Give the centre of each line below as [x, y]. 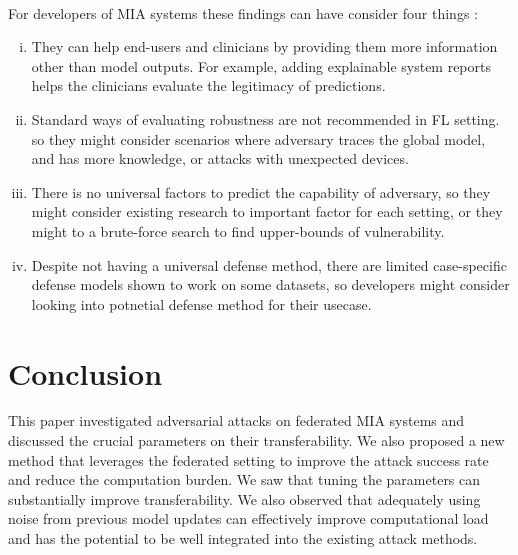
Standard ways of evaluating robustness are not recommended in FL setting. [265, 118]
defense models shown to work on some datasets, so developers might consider [270, 284]
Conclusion [85, 372]
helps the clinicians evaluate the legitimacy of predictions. [208, 85]
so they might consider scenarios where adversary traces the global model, [258, 138]
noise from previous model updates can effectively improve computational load [248, 518]
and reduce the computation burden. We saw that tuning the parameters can [244, 479]
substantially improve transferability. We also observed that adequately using [244, 498]
